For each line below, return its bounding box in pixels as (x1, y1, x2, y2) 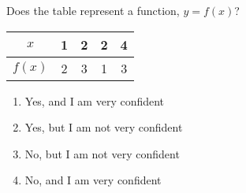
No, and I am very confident (24, 172, 162, 188)
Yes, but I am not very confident (24, 119, 183, 135)
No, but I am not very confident (24, 145, 180, 161)
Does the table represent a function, (6, 2, 180, 18)
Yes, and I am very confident (24, 92, 165, 109)
